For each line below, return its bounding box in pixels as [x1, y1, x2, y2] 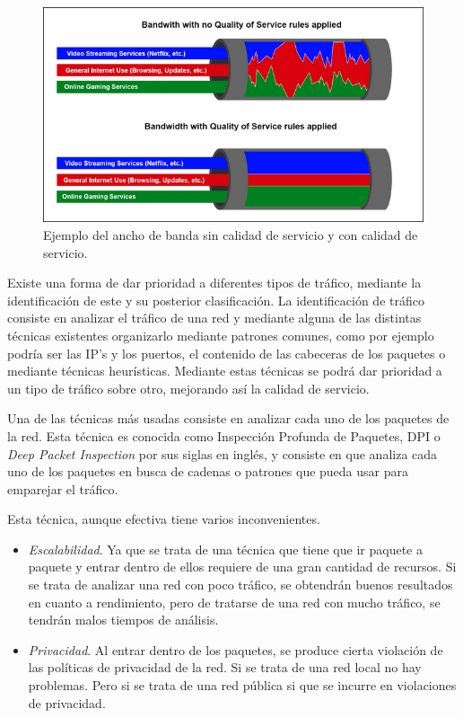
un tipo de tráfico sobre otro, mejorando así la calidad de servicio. [7, 378, 370, 397]
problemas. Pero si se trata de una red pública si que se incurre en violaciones [28, 676, 457, 695]
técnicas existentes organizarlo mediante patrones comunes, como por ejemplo [7, 325, 434, 344]
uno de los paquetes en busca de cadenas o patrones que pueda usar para [7, 462, 409, 481]
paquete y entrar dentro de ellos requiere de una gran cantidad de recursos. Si [28, 557, 457, 576]
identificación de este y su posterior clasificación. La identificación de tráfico [7, 290, 424, 309]
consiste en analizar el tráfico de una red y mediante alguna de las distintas [7, 308, 422, 327]
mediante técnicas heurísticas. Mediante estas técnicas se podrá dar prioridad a [7, 361, 442, 380]
